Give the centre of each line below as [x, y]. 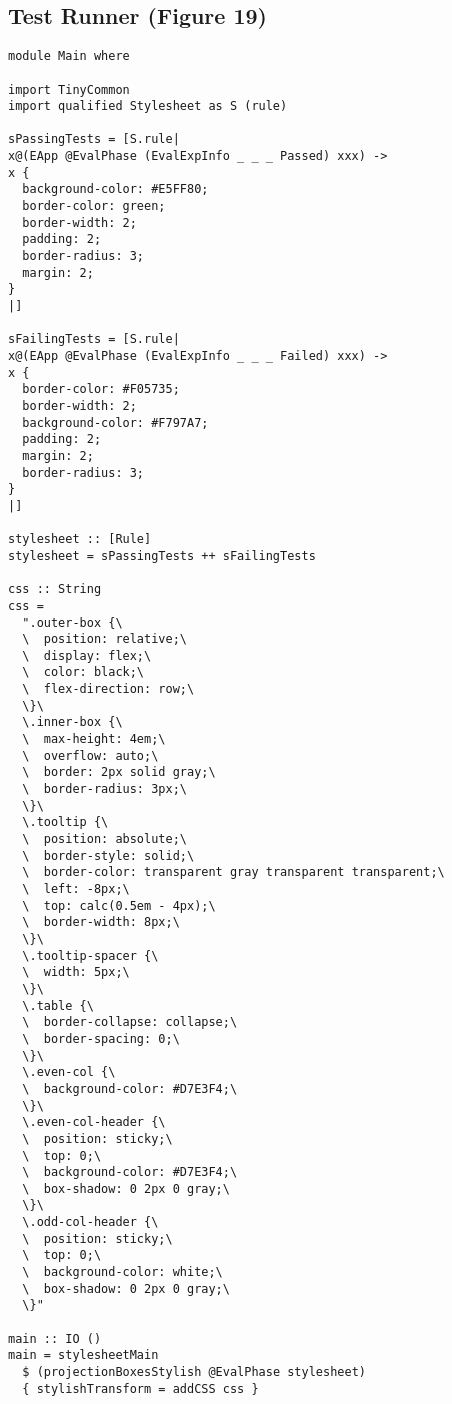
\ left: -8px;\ [76, 889]
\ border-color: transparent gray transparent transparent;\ [233, 872]
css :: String [55, 589]
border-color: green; [94, 206]
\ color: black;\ [83, 672]
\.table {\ [58, 1005]
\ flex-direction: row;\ [108, 689]
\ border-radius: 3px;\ [104, 789]
